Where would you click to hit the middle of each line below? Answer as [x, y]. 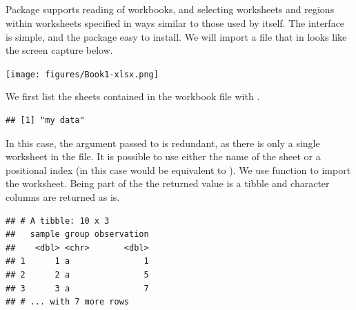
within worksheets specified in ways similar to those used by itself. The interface [175, 22]
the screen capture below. [59, 50]
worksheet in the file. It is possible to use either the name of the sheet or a [163, 156]
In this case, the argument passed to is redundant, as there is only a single [163, 143]
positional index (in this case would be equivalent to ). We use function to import [178, 169]
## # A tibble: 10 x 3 [58, 221]
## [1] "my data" [45, 120]
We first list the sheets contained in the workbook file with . [133, 96]
